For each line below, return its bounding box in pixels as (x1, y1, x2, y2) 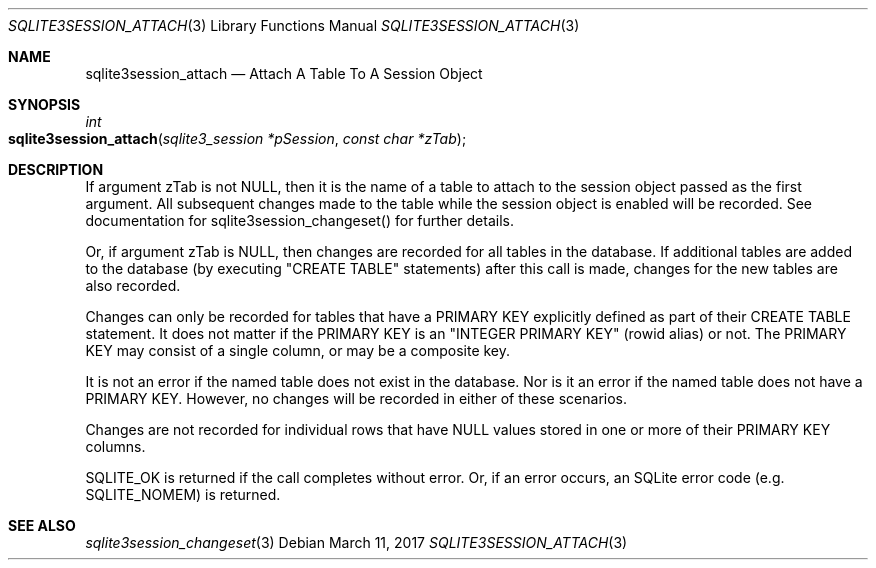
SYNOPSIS (8, 96, 81, 113)
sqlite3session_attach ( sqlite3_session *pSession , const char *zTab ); (8, 130, 467, 147)
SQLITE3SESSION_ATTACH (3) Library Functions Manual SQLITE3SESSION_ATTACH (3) (8, 17, 580, 34)
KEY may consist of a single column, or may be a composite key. (85, 342, 511, 359)
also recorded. (85, 277, 181, 294)
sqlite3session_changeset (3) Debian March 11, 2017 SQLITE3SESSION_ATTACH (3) (85, 534, 628, 551)
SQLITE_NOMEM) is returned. (85, 486, 281, 503)
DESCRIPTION (8, 161, 104, 178)
